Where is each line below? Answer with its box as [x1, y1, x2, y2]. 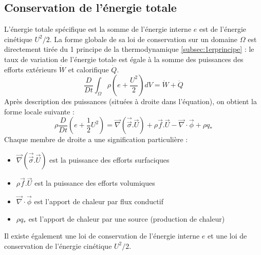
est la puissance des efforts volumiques [34, 178, 155, 188]
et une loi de [208, 230, 247, 241]
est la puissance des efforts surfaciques [49, 154, 170, 165]
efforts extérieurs [4, 64, 57, 74]
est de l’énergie [199, 24, 247, 34]
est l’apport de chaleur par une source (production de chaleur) [28, 213, 225, 224]
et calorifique [68, 64, 109, 74]
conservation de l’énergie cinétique [4, 240, 112, 251]
